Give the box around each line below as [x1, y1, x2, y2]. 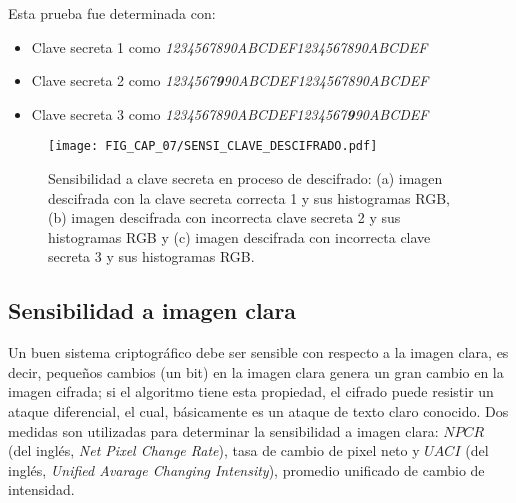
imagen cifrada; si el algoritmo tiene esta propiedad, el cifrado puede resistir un [8, 381, 494, 402]
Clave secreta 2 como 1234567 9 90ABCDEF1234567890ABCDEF [31, 70, 429, 91]
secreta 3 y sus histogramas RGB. [48, 246, 255, 267]
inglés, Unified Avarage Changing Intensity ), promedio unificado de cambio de [8, 459, 485, 480]
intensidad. [8, 479, 75, 500]
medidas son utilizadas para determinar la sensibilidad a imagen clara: [8, 420, 439, 441]
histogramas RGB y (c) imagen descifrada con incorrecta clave [48, 226, 431, 247]
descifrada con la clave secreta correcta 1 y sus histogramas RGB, [48, 187, 451, 208]
